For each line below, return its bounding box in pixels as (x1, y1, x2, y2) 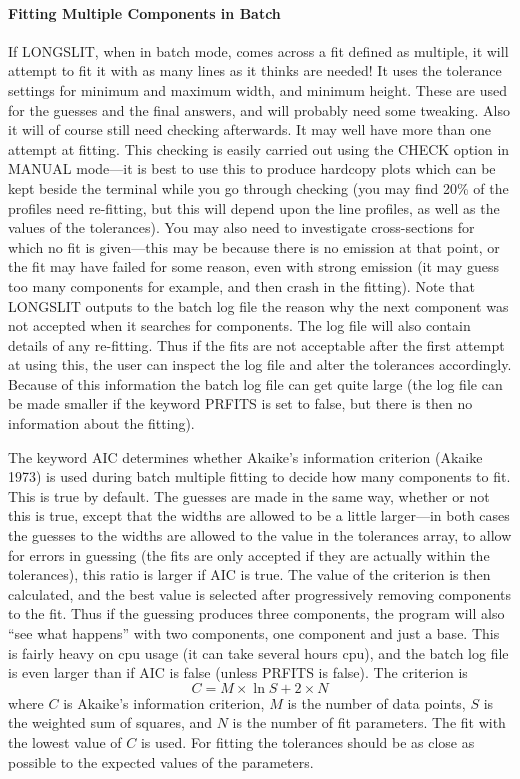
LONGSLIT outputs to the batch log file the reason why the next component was (8, 295, 509, 316)
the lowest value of (8, 731, 122, 752)
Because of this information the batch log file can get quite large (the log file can (8, 373, 503, 394)
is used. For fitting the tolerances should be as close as (140, 731, 475, 752)
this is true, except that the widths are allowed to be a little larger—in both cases (8, 505, 510, 526)
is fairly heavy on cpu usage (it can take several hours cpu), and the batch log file (8, 642, 509, 663)
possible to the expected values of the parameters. (8, 751, 314, 772)
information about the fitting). (8, 413, 195, 434)
